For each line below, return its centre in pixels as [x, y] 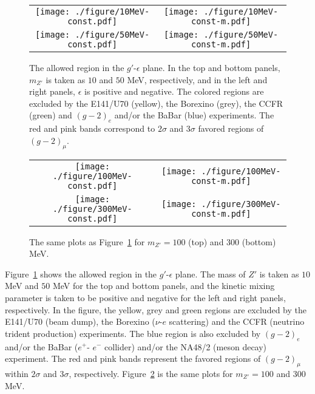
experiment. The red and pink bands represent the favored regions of [133, 358]
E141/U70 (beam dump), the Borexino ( [80, 321]
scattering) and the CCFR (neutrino [237, 321]
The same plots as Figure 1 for [87, 241]
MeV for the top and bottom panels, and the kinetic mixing [164, 286]
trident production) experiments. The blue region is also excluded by [133, 333]
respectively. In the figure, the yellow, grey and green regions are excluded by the [156, 309]
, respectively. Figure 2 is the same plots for [151, 373]
